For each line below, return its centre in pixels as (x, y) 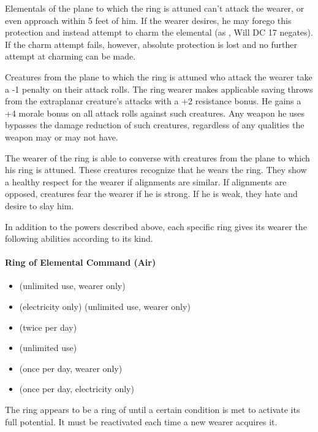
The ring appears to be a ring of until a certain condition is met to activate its (153, 410)
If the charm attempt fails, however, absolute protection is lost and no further (151, 44)
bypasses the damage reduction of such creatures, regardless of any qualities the (155, 125)
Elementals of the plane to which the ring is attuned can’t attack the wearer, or (155, 8)
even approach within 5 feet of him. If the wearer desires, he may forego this (148, 20)
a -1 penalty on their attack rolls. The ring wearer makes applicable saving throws (159, 89)
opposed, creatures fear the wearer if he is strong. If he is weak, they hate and (151, 194)
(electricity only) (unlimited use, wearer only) (105, 307)
